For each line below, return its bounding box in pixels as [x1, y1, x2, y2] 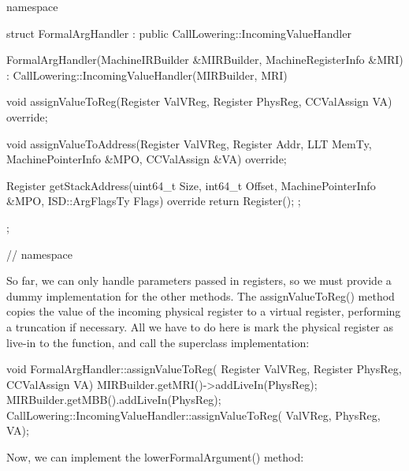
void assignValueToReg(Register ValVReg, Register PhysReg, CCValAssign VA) [6, 93, 392, 110]
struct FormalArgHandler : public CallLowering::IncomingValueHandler [6, 24, 351, 41]
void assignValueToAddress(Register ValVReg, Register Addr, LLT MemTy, [6, 135, 372, 151]
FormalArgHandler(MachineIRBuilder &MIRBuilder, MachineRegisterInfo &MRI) [6, 51, 403, 68]
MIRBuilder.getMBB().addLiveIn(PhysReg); [6, 391, 221, 408]
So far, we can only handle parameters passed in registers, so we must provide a [6, 272, 392, 289]
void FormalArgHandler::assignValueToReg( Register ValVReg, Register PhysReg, [6, 361, 402, 377]
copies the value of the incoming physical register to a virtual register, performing [6, 303, 401, 320]
